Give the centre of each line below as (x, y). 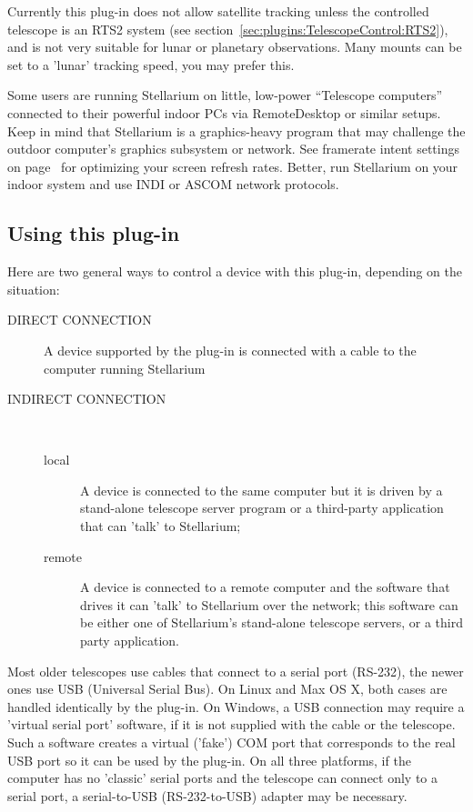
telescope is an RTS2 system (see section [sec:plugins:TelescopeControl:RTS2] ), (228, 29)
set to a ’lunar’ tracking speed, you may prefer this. (151, 64)
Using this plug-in (94, 233)
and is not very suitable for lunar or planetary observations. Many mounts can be (235, 47)
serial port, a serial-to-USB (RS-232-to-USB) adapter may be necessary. (207, 795)
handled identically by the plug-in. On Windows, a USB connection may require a (236, 706)
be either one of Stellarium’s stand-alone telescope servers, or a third (272, 622)
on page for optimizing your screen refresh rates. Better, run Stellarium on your (233, 166)
